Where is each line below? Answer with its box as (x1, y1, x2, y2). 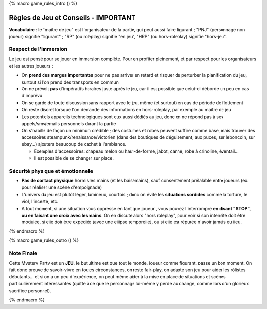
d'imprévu (21, 93, 43, 99)
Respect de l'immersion (9, 46, 68, 53)
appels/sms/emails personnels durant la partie (21, 120, 116, 126)
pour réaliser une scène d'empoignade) (21, 184, 102, 190)
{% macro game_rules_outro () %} (9, 237, 79, 243)
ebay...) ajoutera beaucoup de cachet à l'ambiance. (21, 141, 127, 147)
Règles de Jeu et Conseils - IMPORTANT (9, 13, 136, 22)
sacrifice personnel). (9, 287, 51, 294)
